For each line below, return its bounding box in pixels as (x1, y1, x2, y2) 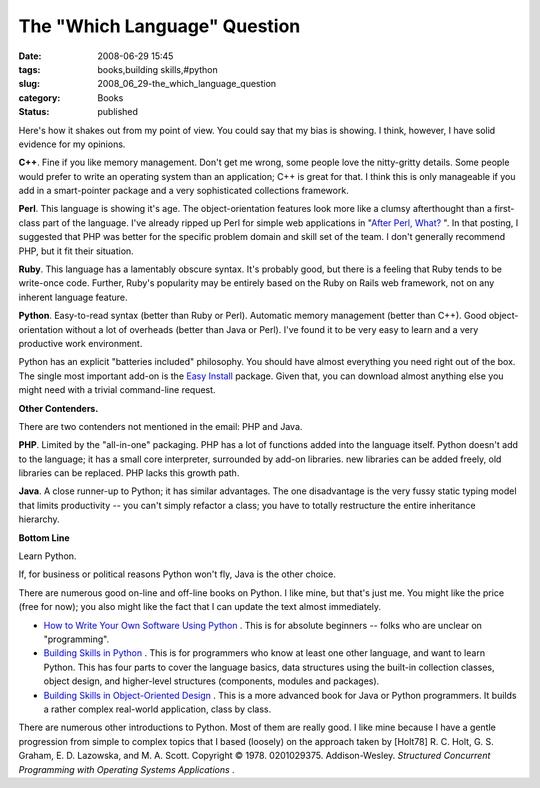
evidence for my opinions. (18, 138, 126, 150)
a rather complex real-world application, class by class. (43, 703, 272, 715)
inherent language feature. (18, 291, 129, 303)
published (97, 106, 139, 118)
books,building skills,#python (97, 63, 219, 75)
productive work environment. (18, 337, 143, 349)
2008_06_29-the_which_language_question (97, 78, 277, 90)
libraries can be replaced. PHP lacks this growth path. (18, 467, 240, 479)
